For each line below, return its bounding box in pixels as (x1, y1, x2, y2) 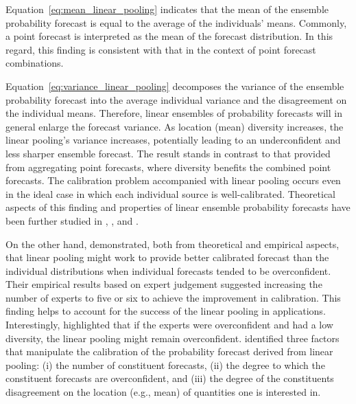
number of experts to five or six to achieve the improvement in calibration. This (5, 290, 341, 304)
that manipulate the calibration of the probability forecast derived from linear (5, 344, 333, 359)
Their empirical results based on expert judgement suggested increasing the (5, 277, 322, 291)
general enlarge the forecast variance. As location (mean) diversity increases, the (5, 119, 344, 133)
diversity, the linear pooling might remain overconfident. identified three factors (5, 330, 340, 345)
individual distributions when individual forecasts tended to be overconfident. (5, 263, 331, 278)
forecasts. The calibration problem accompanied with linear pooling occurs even (5, 173, 341, 188)
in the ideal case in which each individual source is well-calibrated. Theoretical (5, 186, 335, 201)
